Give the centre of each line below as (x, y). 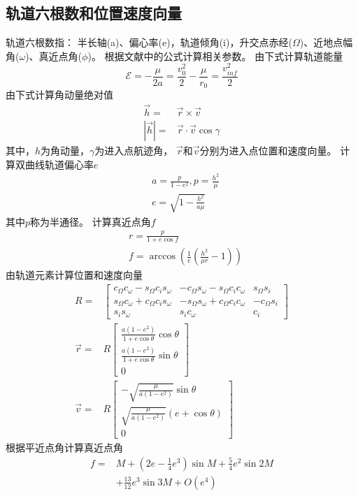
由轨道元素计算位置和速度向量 (74, 275)
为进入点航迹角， (134, 150)
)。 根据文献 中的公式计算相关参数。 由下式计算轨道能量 (215, 56)
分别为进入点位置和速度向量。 (268, 150)
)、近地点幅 (326, 42)
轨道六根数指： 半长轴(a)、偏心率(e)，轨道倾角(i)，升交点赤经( (149, 42)
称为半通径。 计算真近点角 (91, 221)
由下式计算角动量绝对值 (59, 95)
